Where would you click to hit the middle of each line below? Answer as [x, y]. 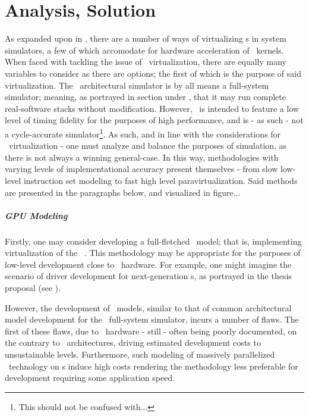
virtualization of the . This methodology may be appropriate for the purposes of [153, 253]
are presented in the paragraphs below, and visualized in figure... [123, 192]
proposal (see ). [33, 288]
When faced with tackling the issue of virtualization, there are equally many [146, 62]
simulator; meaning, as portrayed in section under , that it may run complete [145, 97]
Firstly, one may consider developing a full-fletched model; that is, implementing [153, 241]
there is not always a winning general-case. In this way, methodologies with [142, 157]
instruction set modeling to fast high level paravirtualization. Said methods [160, 180]
